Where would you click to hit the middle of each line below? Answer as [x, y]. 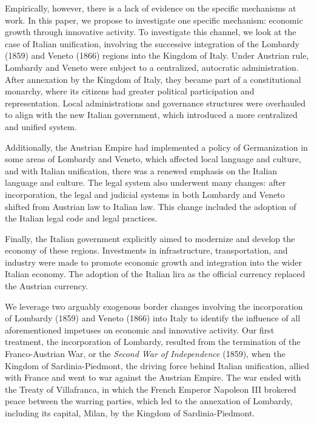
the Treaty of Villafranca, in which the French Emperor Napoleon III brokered [151, 389]
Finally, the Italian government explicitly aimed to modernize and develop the [150, 238]
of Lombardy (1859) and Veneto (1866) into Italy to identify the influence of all [153, 318]
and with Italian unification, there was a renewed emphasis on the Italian [141, 170]
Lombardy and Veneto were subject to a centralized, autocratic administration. [152, 67]
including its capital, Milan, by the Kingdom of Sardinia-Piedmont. [130, 413]
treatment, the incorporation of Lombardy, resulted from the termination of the [153, 342]
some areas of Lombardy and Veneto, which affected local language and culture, [153, 159]
